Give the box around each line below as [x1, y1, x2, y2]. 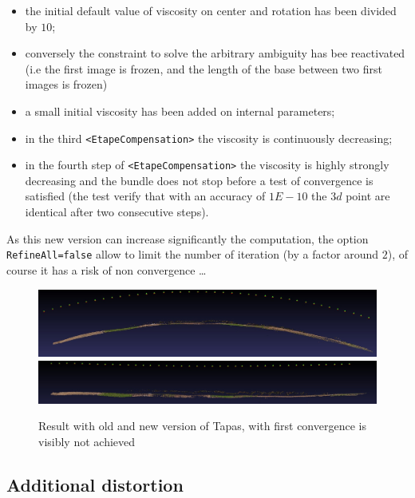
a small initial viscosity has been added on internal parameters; [25, 102, 335, 119]
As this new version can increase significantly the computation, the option [6, 230, 369, 247]
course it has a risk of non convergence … [6, 261, 207, 278]
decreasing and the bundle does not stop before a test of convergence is [25, 172, 373, 188]
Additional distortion [6, 472, 184, 496]
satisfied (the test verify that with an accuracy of [25, 188, 266, 204]
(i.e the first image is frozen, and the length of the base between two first [25, 60, 383, 77]
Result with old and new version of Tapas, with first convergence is [38, 417, 366, 434]
